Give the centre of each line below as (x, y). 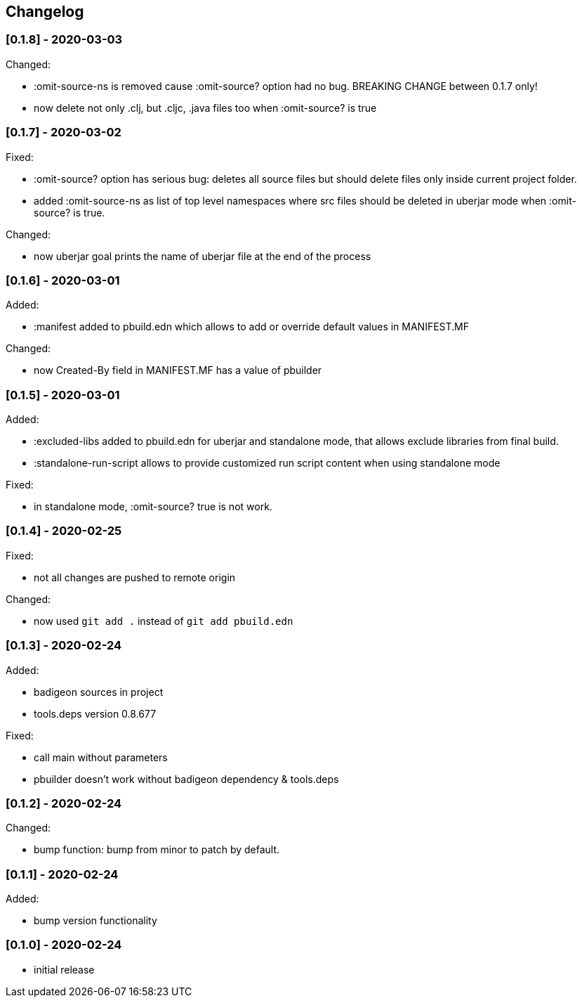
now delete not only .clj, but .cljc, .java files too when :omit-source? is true (205, 108)
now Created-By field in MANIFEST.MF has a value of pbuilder (178, 370)
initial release (64, 969)
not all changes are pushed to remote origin (135, 577)
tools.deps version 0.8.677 (95, 713)
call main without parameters (101, 757)
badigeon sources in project (99, 692)
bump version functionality (95, 921)
